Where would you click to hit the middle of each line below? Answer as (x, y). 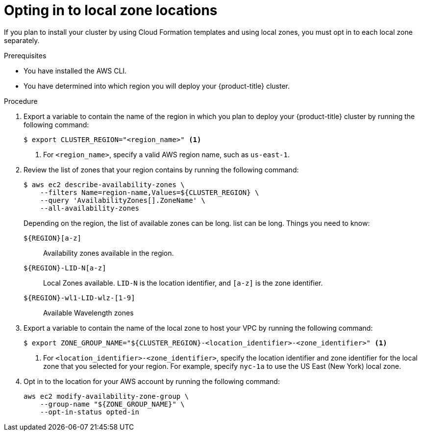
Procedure (21, 101)
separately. (22, 40)
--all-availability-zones (90, 208)
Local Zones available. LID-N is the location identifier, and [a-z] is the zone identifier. (183, 283)
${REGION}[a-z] (53, 238)
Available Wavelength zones (88, 313)
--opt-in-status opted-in (90, 412)
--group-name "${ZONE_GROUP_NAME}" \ (112, 404)
